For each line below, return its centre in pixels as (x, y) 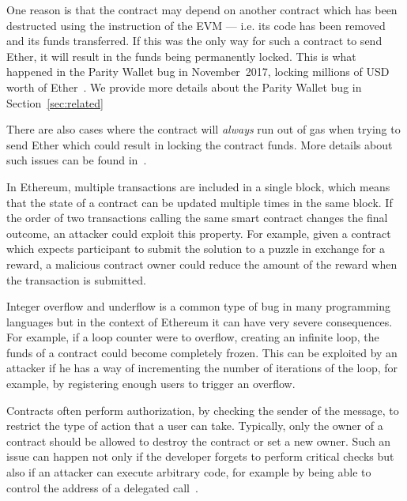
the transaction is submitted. (76, 279)
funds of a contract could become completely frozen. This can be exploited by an (202, 352)
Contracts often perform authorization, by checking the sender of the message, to (203, 410)
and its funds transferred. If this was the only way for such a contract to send (194, 41)
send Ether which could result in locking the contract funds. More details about (200, 144)
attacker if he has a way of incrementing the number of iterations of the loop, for (202, 368)
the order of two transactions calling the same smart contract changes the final (197, 218)
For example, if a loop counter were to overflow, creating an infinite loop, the (193, 337)
